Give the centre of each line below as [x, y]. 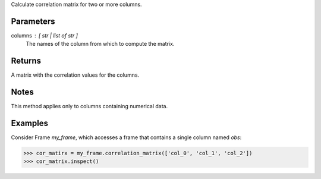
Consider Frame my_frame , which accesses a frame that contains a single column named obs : [126, 137]
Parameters [33, 21]
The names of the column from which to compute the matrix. [100, 44]
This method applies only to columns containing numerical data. [89, 106]
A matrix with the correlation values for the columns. [75, 75]
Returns [26, 61]
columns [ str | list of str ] [45, 35]
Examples [30, 123]
